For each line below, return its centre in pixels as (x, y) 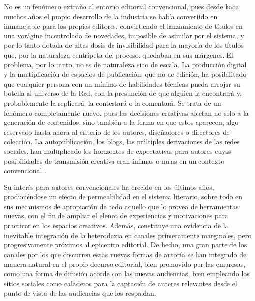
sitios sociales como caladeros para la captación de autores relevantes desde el (121, 283)
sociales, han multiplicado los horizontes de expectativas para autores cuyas (118, 151)
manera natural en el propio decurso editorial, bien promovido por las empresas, (125, 264)
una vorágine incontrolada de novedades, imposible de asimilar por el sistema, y (124, 35)
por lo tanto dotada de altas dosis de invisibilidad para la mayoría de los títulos (124, 45)
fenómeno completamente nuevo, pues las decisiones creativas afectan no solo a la (126, 112)
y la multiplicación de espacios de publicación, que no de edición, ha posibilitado (125, 74)
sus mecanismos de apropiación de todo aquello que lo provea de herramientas (121, 206)
